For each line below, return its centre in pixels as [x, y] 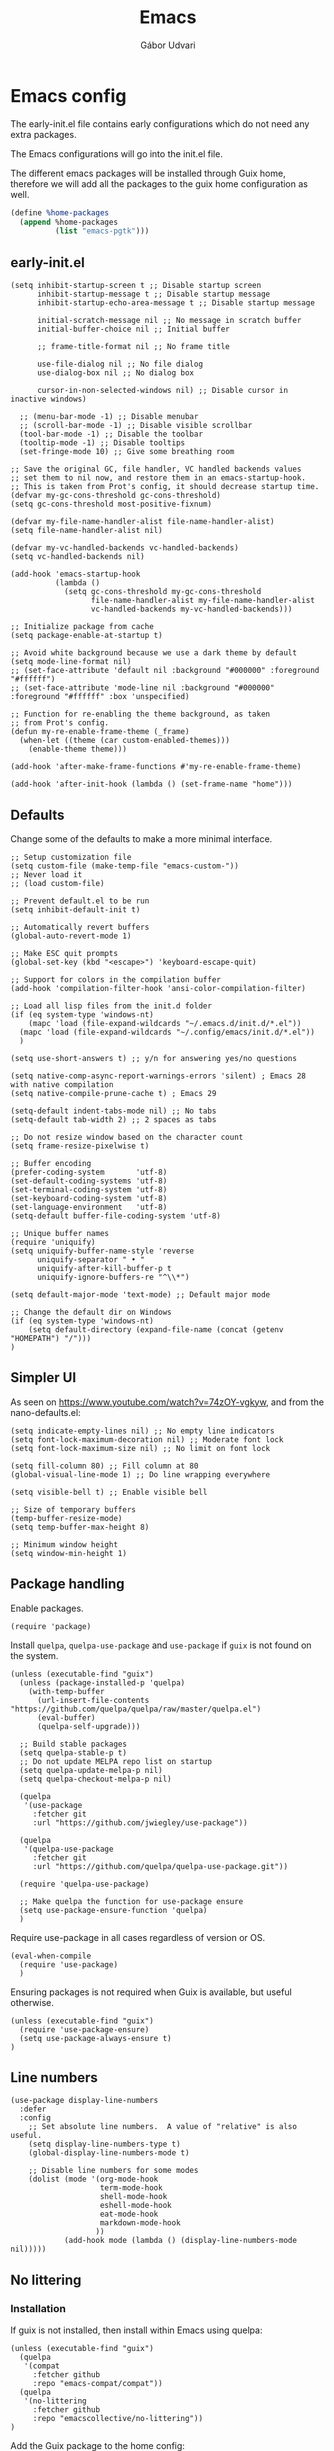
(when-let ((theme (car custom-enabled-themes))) [124, 741]
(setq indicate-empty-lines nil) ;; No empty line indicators [142, 1431]
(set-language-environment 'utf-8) [89, 1207]
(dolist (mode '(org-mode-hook [93, 2179]
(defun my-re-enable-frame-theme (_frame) [100, 732]
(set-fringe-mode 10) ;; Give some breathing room [127, 452]
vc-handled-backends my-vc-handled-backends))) [191, 609]
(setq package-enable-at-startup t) [86, 636]
